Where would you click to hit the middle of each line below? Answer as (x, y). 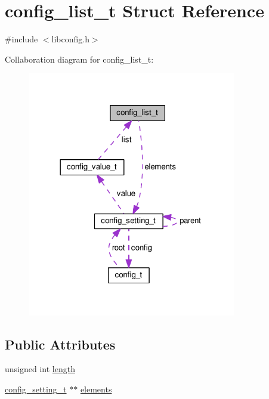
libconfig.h (70, 39)
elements (96, 389)
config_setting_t (36, 389)
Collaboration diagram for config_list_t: (79, 59)
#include (21, 39)
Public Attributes (60, 344)
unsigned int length (40, 369)
